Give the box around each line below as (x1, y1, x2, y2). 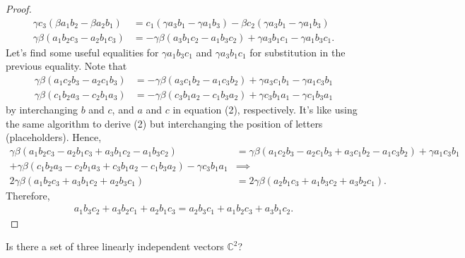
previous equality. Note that (6, 59, 127, 73)
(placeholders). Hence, (6, 130, 102, 145)
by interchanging (6, 102, 78, 116)
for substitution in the (249, 44, 346, 59)
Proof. (6, 1, 32, 16)
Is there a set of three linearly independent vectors (6, 239, 224, 254)
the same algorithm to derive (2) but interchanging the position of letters (6, 116, 323, 130)
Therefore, (6, 188, 50, 202)
